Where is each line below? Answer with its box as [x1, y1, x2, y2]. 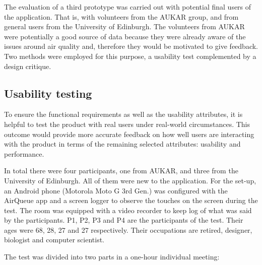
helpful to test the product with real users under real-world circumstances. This [4, 118, 250, 129]
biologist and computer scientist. [4, 234, 104, 245]
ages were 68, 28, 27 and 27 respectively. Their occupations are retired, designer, [4, 224, 252, 235]
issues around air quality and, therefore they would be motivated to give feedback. [4, 41, 258, 51]
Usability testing [4, 85, 92, 101]
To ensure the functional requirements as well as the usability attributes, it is [4, 109, 243, 119]
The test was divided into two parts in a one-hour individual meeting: [4, 251, 220, 262]
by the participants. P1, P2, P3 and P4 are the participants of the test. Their [4, 215, 243, 225]
